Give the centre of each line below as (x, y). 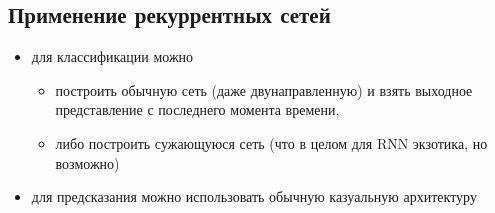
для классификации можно (112, 56)
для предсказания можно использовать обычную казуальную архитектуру (254, 196)
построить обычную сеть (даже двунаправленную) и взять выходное (264, 89)
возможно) (87, 162)
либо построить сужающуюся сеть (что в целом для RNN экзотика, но (271, 142)
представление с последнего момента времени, (197, 109)
